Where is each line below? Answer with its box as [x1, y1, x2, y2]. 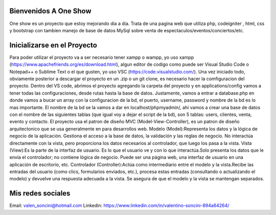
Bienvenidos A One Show [9, 7, 91, 15]
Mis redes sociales [9, 189, 71, 198]
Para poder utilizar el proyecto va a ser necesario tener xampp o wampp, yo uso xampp [9, 54, 194, 60]
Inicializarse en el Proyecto [9, 41, 97, 50]
